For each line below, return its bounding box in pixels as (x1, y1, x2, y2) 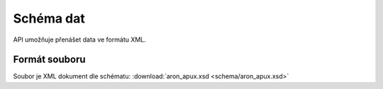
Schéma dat (13, 11, 85, 26)
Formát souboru (13, 54, 86, 66)
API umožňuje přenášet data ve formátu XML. (13, 35, 147, 44)
